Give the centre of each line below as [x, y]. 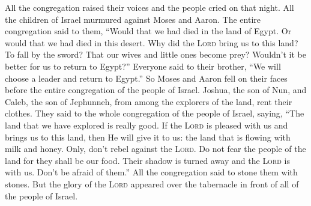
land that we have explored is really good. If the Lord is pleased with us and [146, 125]
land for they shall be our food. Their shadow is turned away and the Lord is [147, 160]
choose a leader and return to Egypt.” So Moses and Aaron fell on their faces [146, 78]
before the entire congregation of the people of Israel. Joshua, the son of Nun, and [156, 90]
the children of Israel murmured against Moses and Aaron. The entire [133, 19]
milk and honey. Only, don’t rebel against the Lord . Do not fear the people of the [155, 149]
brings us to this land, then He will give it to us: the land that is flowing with [148, 137]
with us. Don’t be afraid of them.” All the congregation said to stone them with [151, 172]
